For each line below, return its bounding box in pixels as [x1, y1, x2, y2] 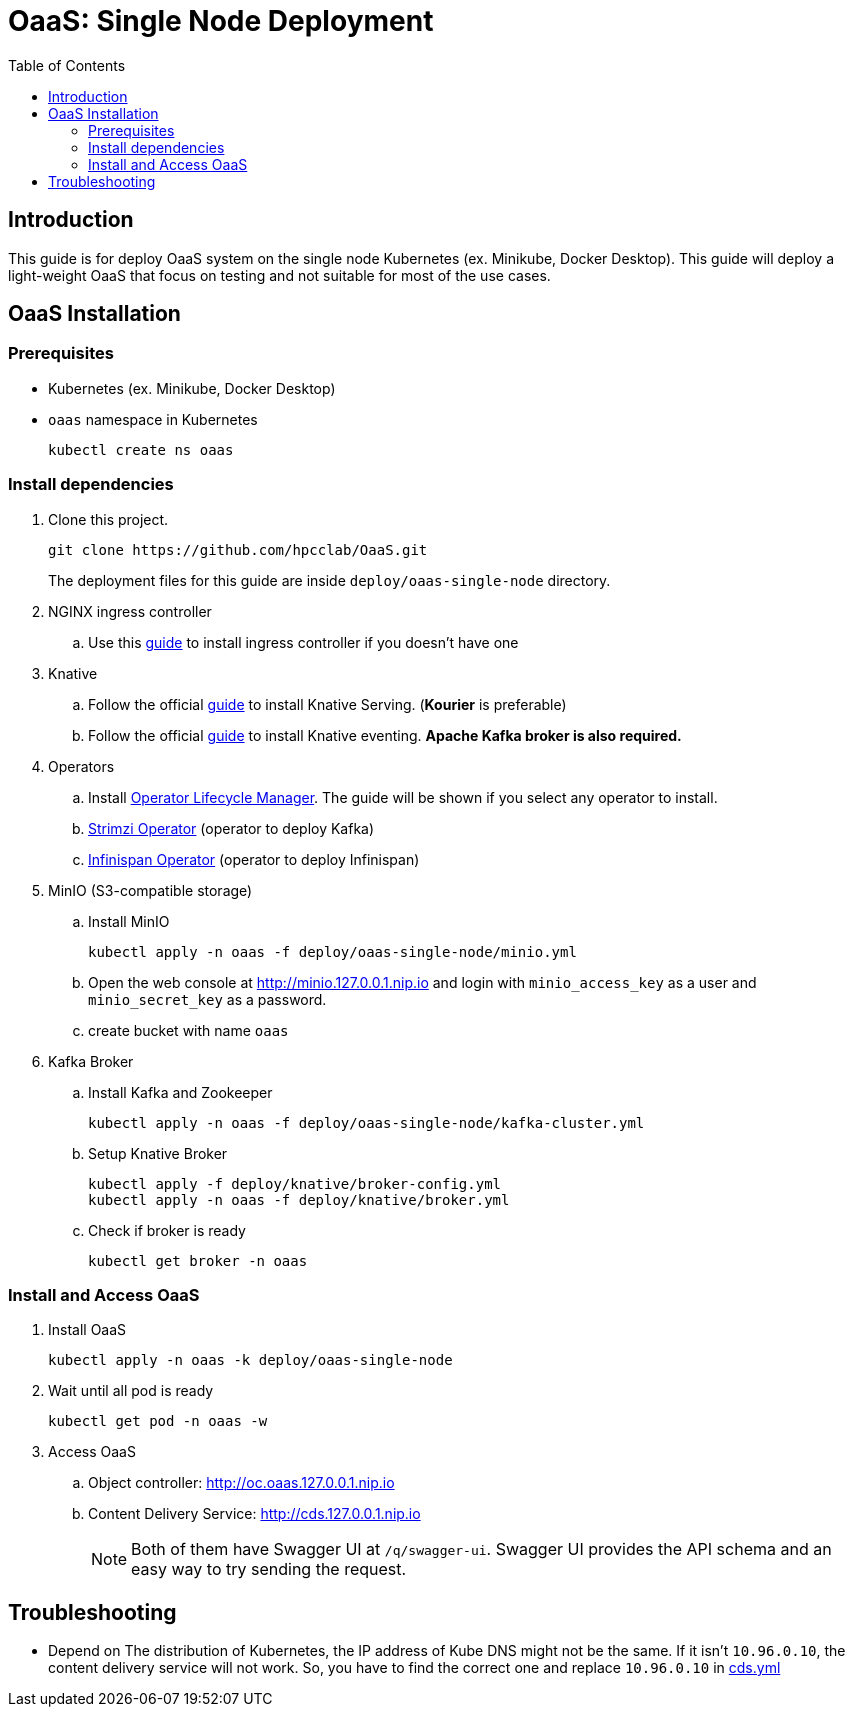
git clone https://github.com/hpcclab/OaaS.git [48, 541, 428, 558]
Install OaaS [48, 1321, 127, 1339]
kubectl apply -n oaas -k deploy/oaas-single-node [48, 1352, 453, 1369]
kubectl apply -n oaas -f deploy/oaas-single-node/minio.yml [88, 943, 577, 960]
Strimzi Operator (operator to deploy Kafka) [88, 819, 375, 837]
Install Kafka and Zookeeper [88, 1083, 273, 1101]
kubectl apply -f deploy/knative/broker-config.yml [88, 1175, 502, 1192]
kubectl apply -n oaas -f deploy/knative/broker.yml [88, 1191, 510, 1208]
